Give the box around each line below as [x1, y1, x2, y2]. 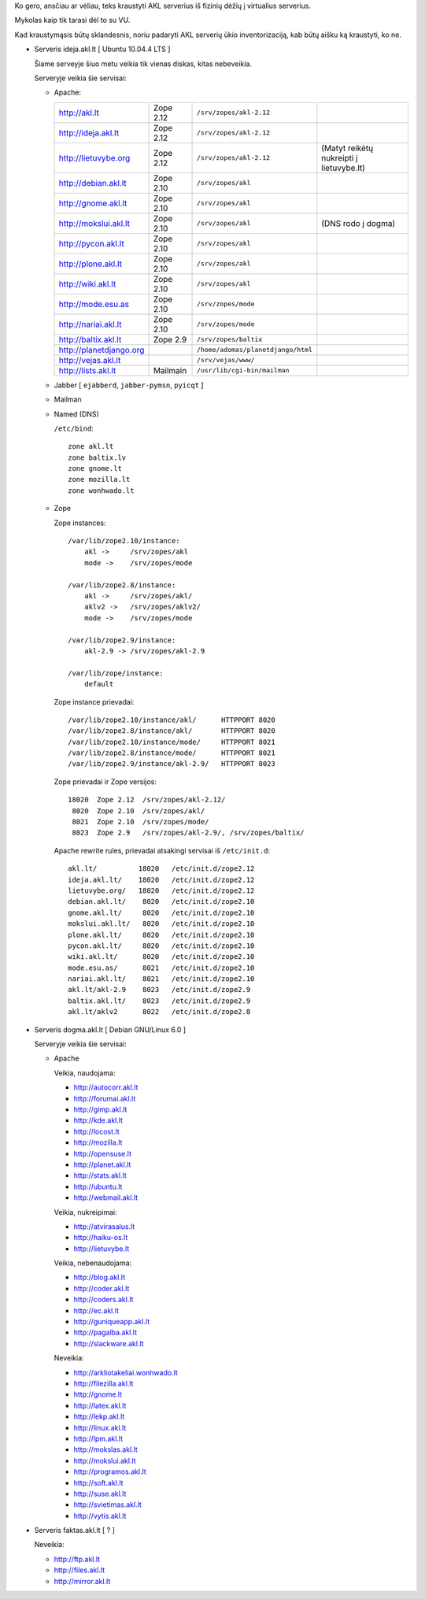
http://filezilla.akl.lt [73, 1379, 134, 1388]
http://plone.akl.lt [58, 258, 122, 269]
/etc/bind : [54, 424, 94, 433]
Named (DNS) [54, 409, 100, 419]
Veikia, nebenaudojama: [54, 1258, 132, 1268]
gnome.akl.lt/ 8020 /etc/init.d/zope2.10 [68, 908, 255, 917]
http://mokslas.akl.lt [73, 1445, 138, 1454]
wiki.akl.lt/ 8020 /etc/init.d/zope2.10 [68, 953, 255, 961]
